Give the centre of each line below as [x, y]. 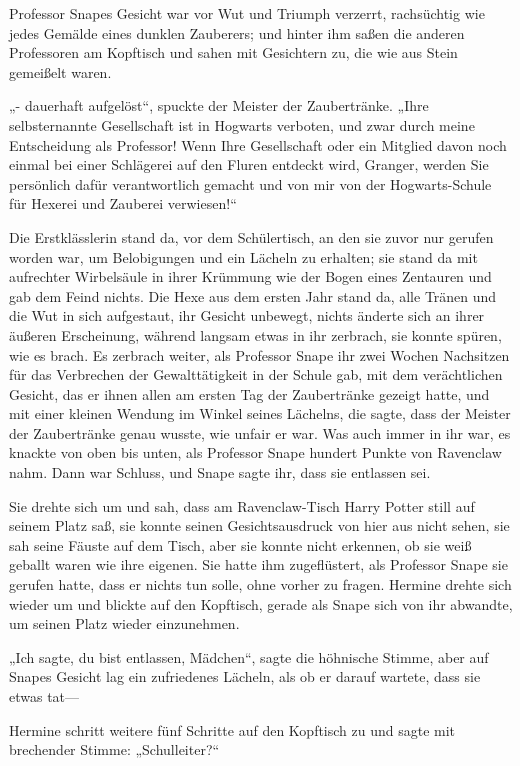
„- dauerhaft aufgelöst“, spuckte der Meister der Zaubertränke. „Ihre [219, 105]
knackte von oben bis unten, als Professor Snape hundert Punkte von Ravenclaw [255, 452]
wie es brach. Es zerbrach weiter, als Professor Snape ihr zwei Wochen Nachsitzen [259, 354]
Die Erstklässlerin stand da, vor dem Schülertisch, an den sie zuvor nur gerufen [251, 236]
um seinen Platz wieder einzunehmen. [124, 623]
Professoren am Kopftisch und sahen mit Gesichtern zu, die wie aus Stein [233, 52]
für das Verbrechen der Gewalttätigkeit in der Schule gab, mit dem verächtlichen [256, 374]
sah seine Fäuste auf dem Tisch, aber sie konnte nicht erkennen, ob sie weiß [240, 544]
